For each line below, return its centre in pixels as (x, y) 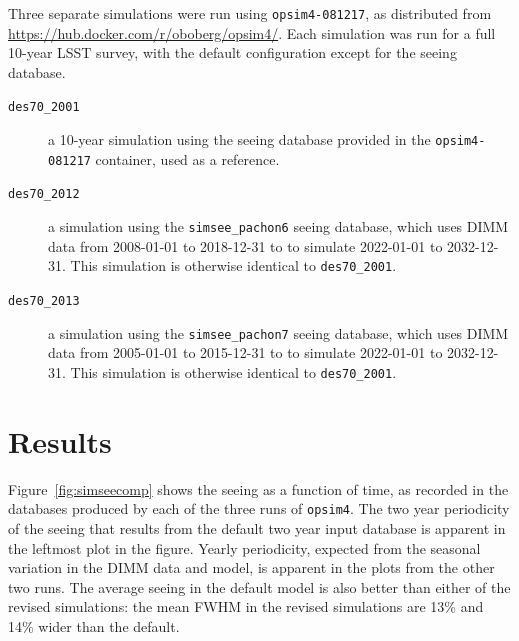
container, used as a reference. (187, 158)
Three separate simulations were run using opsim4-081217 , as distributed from (250, 13)
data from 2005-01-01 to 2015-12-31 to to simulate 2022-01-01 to (245, 352)
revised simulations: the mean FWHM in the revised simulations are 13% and (246, 606)
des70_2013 (44, 300)
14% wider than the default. (94, 625)
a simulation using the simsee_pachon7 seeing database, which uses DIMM (278, 332)
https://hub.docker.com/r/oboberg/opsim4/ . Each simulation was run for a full (252, 32)
